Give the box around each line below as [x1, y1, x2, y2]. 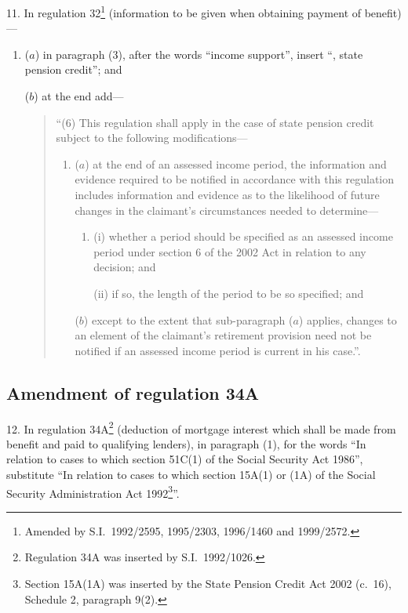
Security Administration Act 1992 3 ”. [6, 482, 180, 501]
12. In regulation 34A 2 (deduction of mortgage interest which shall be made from [6, 418, 396, 437]
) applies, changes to [298, 311, 397, 328]
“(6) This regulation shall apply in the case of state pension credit [56, 114, 374, 130]
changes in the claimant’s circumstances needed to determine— [75, 201, 379, 218]
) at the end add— [34, 88, 124, 104]
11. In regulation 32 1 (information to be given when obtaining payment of [6, 2, 362, 20]
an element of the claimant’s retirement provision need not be [75, 327, 372, 343]
